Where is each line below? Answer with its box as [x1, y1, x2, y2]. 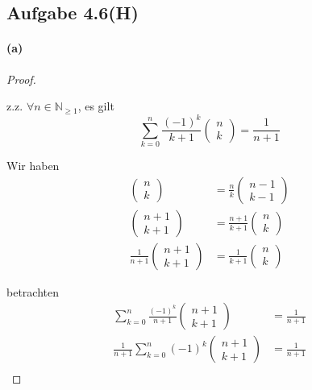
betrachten [6, 283, 59, 300]
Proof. [6, 70, 36, 87]
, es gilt [77, 97, 114, 114]
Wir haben [6, 157, 60, 174]
